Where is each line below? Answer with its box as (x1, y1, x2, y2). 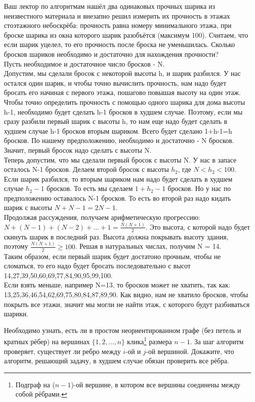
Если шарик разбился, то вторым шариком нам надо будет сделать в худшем (4, 173, 232, 184)
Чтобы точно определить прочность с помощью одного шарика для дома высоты (4, 96, 245, 107)
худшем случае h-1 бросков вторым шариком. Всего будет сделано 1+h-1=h (4, 125, 232, 136)
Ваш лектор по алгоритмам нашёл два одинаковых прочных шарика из (4, 1, 215, 11)
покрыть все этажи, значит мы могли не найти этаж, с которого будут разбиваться (4, 299, 250, 309)
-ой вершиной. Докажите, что (146, 346, 234, 356)
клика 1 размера (127, 335, 172, 346)
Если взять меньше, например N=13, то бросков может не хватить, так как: (4, 280, 230, 290)
